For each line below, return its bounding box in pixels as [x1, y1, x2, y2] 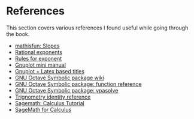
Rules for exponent [14, 55, 62, 62]
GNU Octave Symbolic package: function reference [14, 80, 142, 88]
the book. [6, 30, 30, 37]
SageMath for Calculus [14, 106, 72, 113]
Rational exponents [14, 48, 63, 55]
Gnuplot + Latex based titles [14, 67, 85, 75]
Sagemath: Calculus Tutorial [14, 99, 85, 106]
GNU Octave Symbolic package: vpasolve [14, 87, 119, 94]
